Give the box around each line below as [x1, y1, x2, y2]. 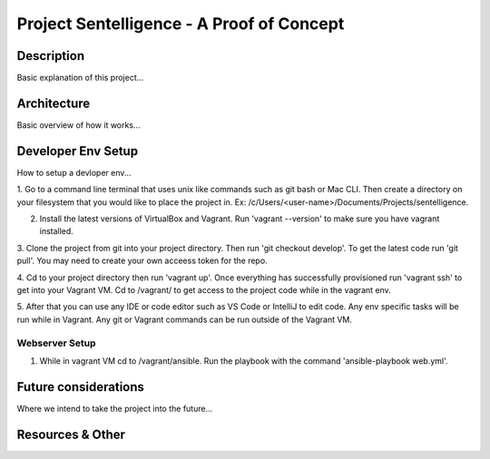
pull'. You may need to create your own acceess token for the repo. [16, 255, 268, 267]
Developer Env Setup [16, 143, 139, 159]
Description [16, 48, 85, 63]
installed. [39, 226, 74, 237]
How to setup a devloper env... [16, 167, 132, 178]
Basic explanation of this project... [16, 73, 144, 83]
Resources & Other [16, 426, 126, 442]
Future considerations [16, 379, 145, 395]
